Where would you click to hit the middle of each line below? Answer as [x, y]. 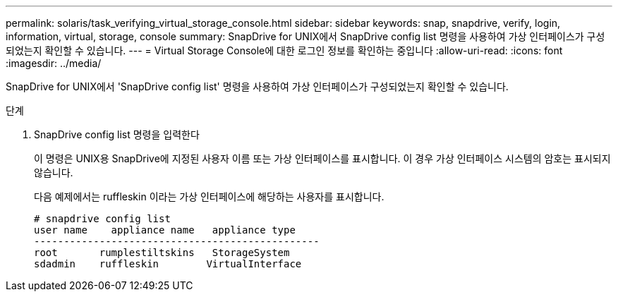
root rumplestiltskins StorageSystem [162, 253]
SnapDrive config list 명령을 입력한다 [117, 134]
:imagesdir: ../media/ [54, 63]
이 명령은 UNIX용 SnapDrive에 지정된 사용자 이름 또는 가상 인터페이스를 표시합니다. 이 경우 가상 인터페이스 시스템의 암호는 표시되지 [322, 158]
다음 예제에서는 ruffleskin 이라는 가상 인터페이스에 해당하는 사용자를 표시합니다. [209, 196]
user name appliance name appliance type [165, 230]
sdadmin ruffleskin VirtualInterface [168, 264]
